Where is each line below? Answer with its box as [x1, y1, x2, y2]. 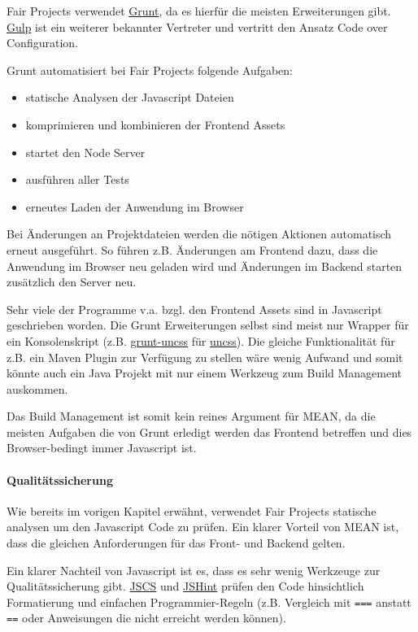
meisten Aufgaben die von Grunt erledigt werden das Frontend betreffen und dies [7, 423, 412, 440]
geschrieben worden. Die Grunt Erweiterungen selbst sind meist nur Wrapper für [7, 316, 409, 333]
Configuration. [7, 34, 78, 51]
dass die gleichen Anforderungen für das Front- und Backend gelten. [7, 534, 346, 551]
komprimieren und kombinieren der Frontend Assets [25, 116, 285, 133]
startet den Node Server [25, 143, 146, 160]
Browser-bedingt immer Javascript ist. [7, 439, 197, 456]
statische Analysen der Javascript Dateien [25, 89, 234, 106]
